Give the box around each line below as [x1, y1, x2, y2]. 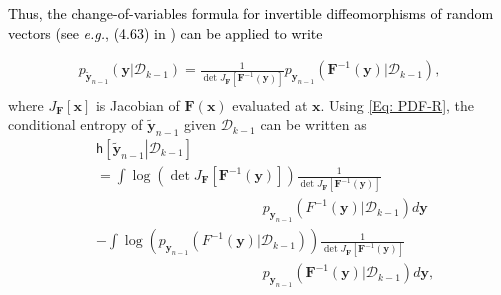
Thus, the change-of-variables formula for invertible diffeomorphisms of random [8, 3, 494, 23]
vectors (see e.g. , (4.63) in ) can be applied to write [8, 22, 323, 43]
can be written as [260, 114, 367, 135]
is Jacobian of [95, 94, 180, 115]
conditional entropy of [8, 114, 143, 135]
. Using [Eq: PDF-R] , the [320, 94, 475, 115]
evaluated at [232, 94, 308, 115]
